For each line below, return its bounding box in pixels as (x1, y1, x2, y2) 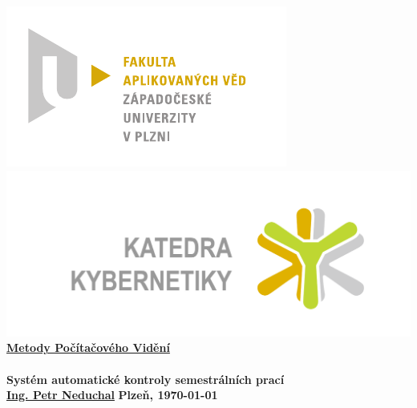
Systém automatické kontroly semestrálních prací (6, 370, 285, 387)
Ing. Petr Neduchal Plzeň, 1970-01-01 (6, 386, 218, 403)
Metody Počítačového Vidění (6, 339, 170, 356)
